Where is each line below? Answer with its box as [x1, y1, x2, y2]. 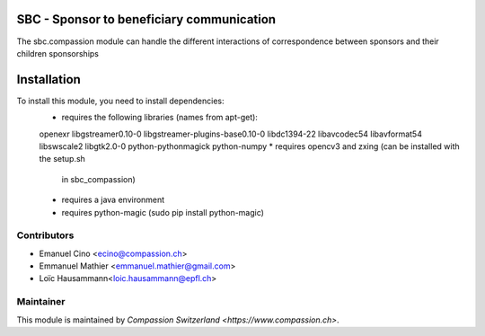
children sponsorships [16, 48, 99, 58]
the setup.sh [39, 154, 85, 164]
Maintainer [16, 296, 66, 308]
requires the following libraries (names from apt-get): [61, 112, 258, 123]
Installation [16, 72, 81, 87]
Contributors [16, 229, 75, 242]
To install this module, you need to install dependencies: [16, 95, 225, 106]
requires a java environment [61, 194, 165, 206]
